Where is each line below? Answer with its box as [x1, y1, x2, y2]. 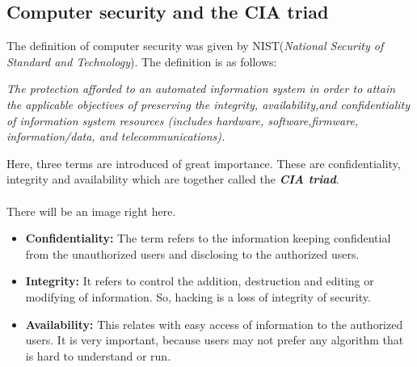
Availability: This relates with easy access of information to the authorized [25, 315, 403, 332]
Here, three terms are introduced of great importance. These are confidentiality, [6, 154, 401, 171]
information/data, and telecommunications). [6, 128, 225, 145]
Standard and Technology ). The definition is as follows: [6, 53, 277, 70]
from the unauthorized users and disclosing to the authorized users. [25, 245, 360, 262]
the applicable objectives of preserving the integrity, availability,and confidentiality [6, 95, 411, 112]
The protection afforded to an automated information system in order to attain [6, 80, 396, 97]
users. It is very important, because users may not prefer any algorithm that [25, 331, 404, 348]
